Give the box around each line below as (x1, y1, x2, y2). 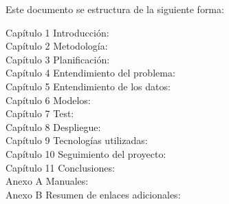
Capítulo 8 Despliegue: (6, 119, 101, 134)
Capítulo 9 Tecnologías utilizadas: (6, 133, 148, 147)
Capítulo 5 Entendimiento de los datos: (6, 79, 171, 93)
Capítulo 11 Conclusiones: (6, 160, 115, 174)
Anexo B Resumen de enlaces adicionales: (6, 187, 181, 201)
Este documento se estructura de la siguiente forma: (6, 2, 224, 16)
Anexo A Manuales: (6, 174, 89, 188)
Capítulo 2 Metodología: (6, 39, 108, 53)
